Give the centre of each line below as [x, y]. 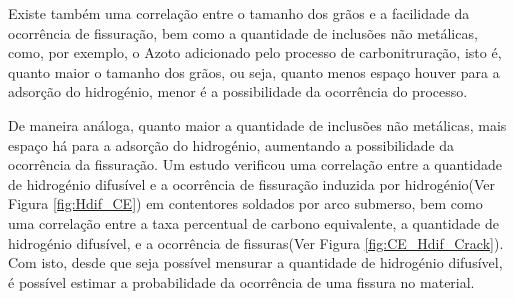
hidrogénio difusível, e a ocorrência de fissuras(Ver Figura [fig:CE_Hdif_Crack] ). [256, 242]
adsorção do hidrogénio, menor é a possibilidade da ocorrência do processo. [238, 91]
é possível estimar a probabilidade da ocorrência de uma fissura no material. [241, 281]
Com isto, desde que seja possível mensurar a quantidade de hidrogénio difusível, [255, 262]
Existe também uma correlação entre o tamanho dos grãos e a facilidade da [239, 13]
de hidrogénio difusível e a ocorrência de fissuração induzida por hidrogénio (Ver [252, 183]
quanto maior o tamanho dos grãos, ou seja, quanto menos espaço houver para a [254, 71]
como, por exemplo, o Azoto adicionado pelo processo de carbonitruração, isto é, [255, 52]
